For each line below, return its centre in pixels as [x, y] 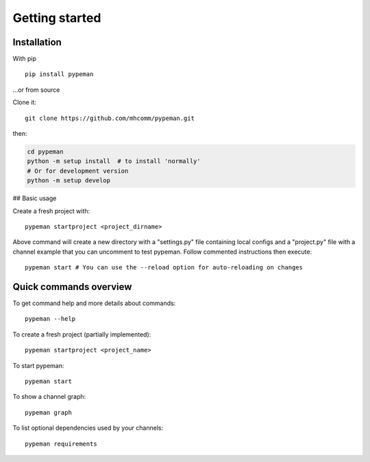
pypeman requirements [61, 443]
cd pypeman [45, 152]
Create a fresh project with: [51, 211]
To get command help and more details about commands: [94, 303]
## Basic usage [35, 198]
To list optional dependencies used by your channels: [88, 428]
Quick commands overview [72, 287]
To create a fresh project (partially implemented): [82, 334]
